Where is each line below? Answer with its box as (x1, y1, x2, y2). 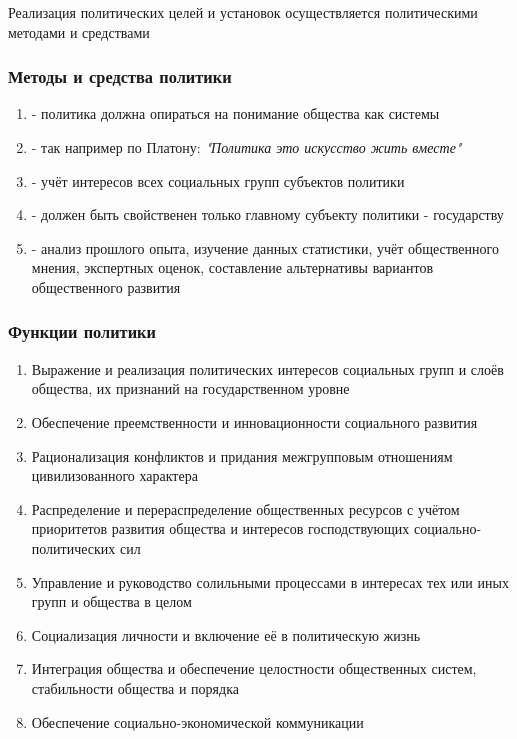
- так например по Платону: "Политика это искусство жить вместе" (31, 137, 462, 157)
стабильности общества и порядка (31, 677, 239, 698)
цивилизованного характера (31, 465, 198, 486)
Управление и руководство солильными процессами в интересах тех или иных (31, 571, 509, 592)
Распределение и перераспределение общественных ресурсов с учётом (31, 498, 460, 519)
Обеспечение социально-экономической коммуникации (31, 711, 364, 732)
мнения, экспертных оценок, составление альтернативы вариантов (31, 257, 434, 278)
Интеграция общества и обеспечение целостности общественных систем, (31, 658, 477, 679)
